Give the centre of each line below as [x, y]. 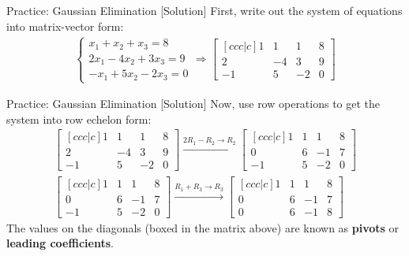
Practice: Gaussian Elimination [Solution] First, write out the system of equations [204, 10]
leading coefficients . [60, 243]
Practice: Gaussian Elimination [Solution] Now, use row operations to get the [193, 104]
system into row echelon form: [79, 119]
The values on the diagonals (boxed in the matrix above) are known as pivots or [203, 227]
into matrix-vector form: [65, 26]
